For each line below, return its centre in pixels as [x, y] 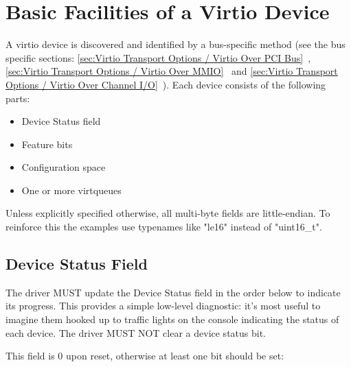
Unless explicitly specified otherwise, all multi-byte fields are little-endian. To [168, 213]
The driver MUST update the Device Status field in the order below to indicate [173, 292]
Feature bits [47, 144]
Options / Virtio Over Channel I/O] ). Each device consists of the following [166, 84]
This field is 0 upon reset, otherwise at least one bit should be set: [145, 356]
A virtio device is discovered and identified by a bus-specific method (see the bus [175, 44]
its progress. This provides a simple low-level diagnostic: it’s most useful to [163, 306]
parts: [18, 98]
